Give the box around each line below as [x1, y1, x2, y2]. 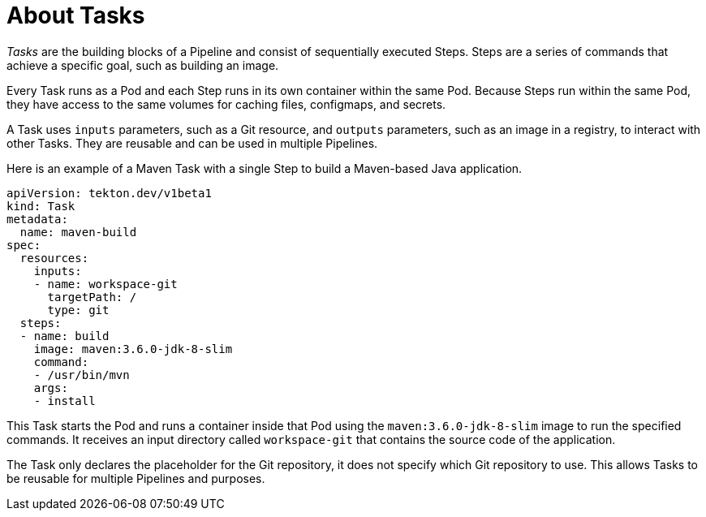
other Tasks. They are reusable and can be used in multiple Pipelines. [6, 136, 378, 150]
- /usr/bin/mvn [33, 368, 130, 381]
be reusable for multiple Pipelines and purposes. [6, 471, 265, 485]
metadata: [6, 212, 68, 226]
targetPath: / [47, 290, 137, 304]
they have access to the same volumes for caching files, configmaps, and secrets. [6, 97, 446, 111]
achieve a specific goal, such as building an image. [6, 58, 279, 72]
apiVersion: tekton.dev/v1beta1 [6, 186, 212, 200]
